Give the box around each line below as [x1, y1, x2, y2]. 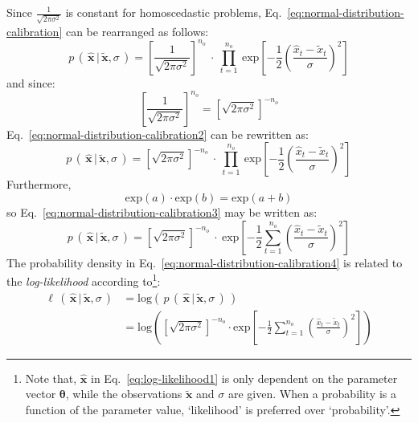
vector [25, 385, 56, 402]
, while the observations [65, 385, 182, 402]
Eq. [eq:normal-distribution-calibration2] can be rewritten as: [6, 125, 309, 142]
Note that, [25, 369, 77, 386]
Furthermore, [6, 176, 72, 193]
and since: [6, 74, 55, 91]
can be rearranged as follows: [65, 22, 209, 39]
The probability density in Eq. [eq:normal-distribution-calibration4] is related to [6, 254, 403, 270]
